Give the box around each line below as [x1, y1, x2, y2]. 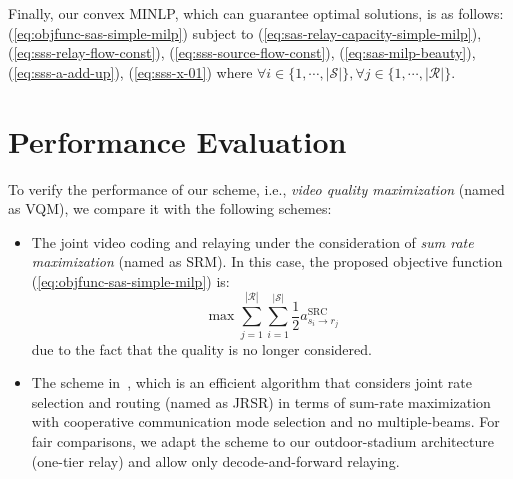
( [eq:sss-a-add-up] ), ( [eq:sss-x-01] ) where [8, 61, 253, 82]
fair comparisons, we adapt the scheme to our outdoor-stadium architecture [31, 430, 494, 451]
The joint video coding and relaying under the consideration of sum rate [31, 231, 474, 252]
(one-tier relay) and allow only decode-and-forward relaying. [31, 450, 400, 471]
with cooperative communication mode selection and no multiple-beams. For [31, 411, 500, 432]
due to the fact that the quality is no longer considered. [31, 338, 372, 359]
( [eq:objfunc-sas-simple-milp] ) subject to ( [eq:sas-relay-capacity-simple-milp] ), [8, 22, 482, 43]
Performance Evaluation [8, 120, 347, 161]
